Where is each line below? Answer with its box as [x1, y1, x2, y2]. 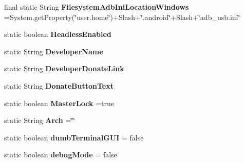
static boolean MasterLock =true [4, 97, 114, 108]
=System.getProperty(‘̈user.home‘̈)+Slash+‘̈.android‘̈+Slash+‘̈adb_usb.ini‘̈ [4, 11, 240, 22]
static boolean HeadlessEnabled [4, 29, 111, 39]
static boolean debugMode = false [4, 149, 117, 160]
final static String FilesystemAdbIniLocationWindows [4, 2, 189, 12]
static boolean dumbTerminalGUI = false [4, 132, 144, 142]
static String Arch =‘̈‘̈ [4, 115, 76, 126]
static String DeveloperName [4, 46, 103, 56]
